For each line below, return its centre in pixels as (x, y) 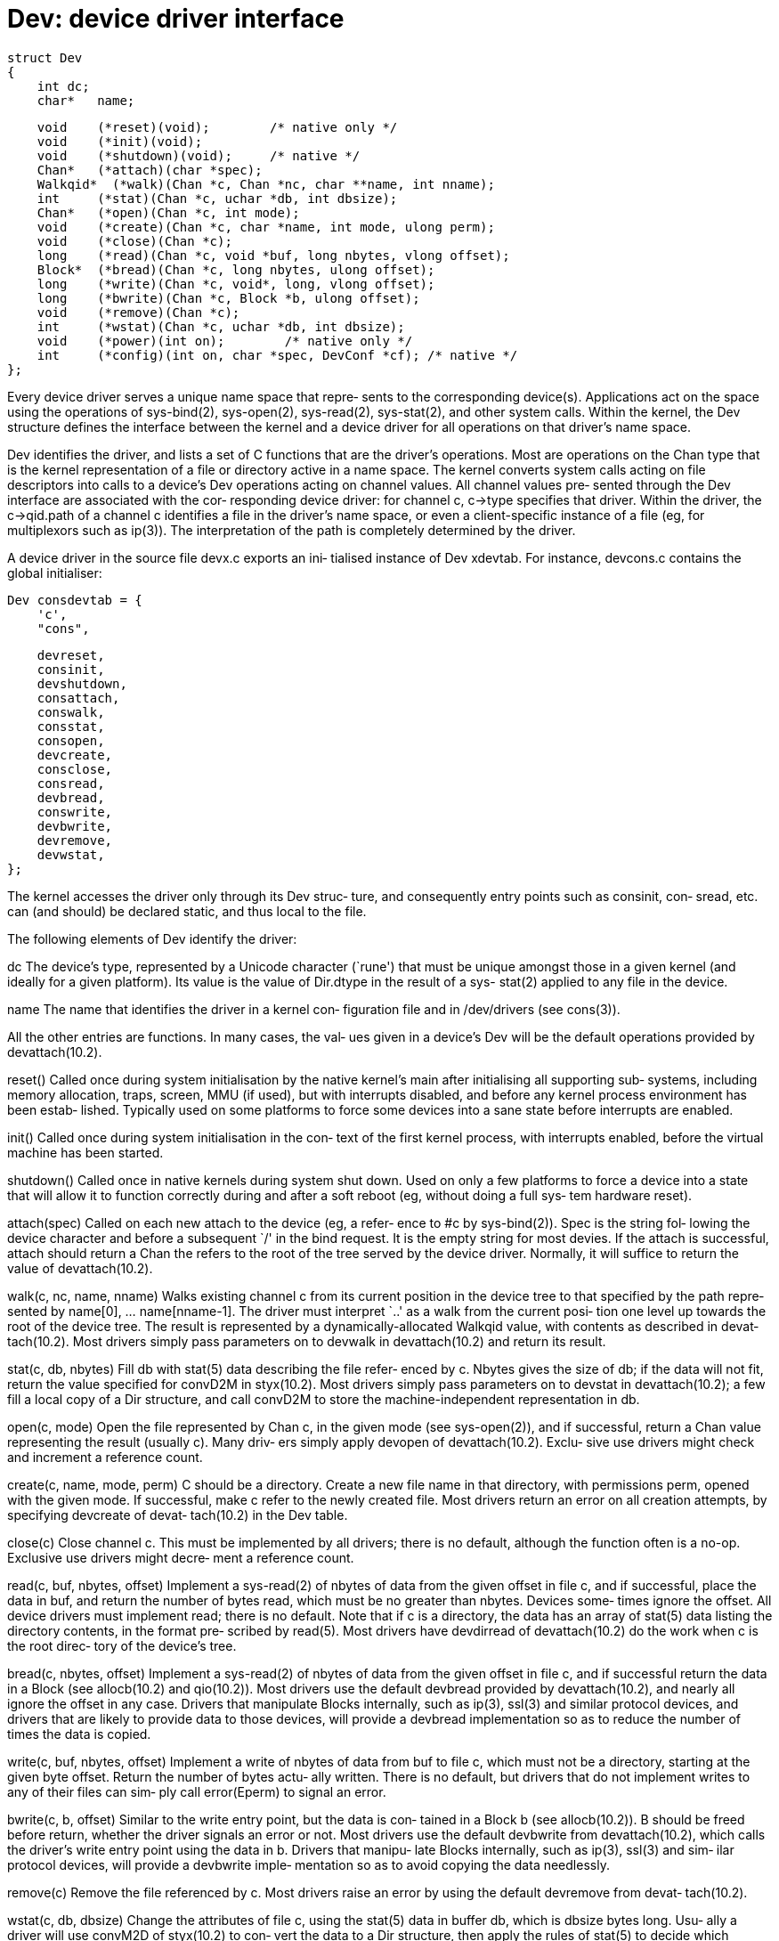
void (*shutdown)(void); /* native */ (199, 155)
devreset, (71, 655)
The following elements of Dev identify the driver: (152, 938)
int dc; (63, 86)
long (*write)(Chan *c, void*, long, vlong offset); (236, 284)
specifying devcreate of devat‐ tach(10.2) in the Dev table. (178, 1515)
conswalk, (71, 712)
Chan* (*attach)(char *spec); (150, 170)
